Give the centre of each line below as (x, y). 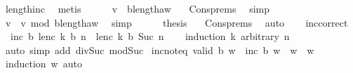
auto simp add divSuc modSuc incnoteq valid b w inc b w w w (160, 49)
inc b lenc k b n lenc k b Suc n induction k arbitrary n (150, 36)
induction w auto (44, 64)
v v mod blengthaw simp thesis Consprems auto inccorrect (176, 22)
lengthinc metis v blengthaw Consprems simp (137, 8)
